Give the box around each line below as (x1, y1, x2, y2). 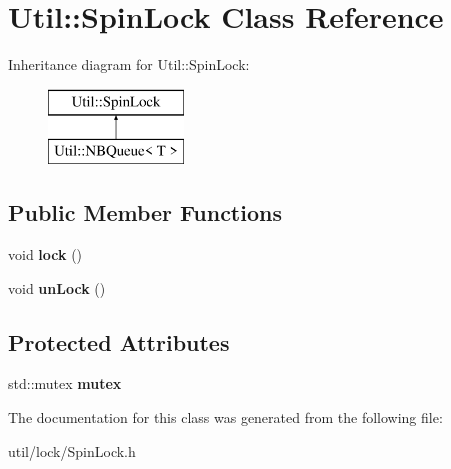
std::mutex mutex (8, 373, 122, 394)
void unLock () (8, 277, 106, 298)
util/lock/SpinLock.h (8, 440, 136, 461)
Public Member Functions (8, 197, 282, 228)
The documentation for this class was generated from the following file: (8, 407, 443, 428)
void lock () (8, 244, 83, 265)
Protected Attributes (8, 326, 230, 357)
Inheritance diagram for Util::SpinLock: (8, 54, 250, 75)
